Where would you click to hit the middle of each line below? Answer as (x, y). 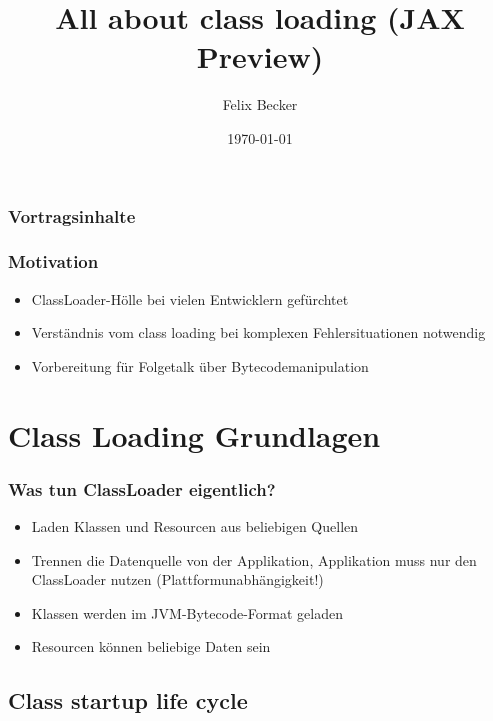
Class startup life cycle (128, 700)
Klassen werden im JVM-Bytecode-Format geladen (187, 612)
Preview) (260, 56)
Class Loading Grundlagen (194, 434)
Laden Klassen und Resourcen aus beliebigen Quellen (195, 526)
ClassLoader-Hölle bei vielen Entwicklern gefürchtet (190, 298)
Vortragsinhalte (72, 215)
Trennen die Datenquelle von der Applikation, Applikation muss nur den (254, 559)
